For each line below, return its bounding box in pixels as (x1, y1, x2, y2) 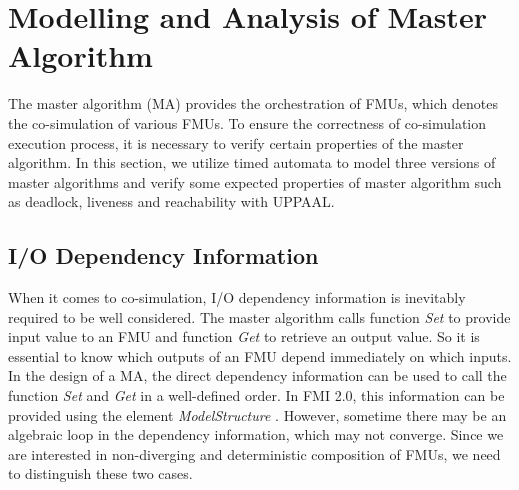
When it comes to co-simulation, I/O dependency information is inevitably (8, 287, 466, 308)
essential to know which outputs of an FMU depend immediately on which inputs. (8, 345, 512, 366)
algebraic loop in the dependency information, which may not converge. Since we (8, 424, 504, 445)
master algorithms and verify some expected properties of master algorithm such (8, 171, 502, 192)
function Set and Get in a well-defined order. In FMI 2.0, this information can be (8, 385, 505, 406)
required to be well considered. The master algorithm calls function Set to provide (8, 306, 511, 327)
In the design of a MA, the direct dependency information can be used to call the (8, 365, 507, 386)
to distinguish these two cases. (8, 463, 193, 484)
